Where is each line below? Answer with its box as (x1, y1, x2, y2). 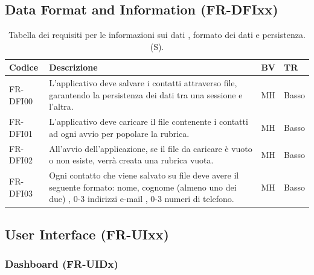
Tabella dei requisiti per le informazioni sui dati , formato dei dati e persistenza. (8, 28, 306, 41)
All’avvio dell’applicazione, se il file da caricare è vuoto (49, 142, 252, 154)
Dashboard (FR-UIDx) (5, 256, 118, 271)
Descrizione (49, 61, 98, 74)
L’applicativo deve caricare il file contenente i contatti (49, 115, 248, 128)
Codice (9, 61, 39, 74)
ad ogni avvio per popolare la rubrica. (49, 127, 190, 139)
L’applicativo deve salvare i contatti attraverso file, (49, 77, 237, 89)
